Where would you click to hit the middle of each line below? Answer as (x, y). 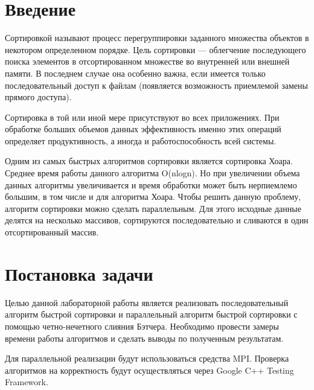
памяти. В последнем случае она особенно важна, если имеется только (135, 73)
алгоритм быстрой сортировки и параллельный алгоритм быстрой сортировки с (151, 314)
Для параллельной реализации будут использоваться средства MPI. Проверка (147, 358)
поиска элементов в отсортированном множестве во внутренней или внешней (147, 61)
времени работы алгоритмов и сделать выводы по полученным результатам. (144, 338)
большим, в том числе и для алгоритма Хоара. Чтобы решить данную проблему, (153, 197)
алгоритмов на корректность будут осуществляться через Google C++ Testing (149, 370)
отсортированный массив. (52, 232)
